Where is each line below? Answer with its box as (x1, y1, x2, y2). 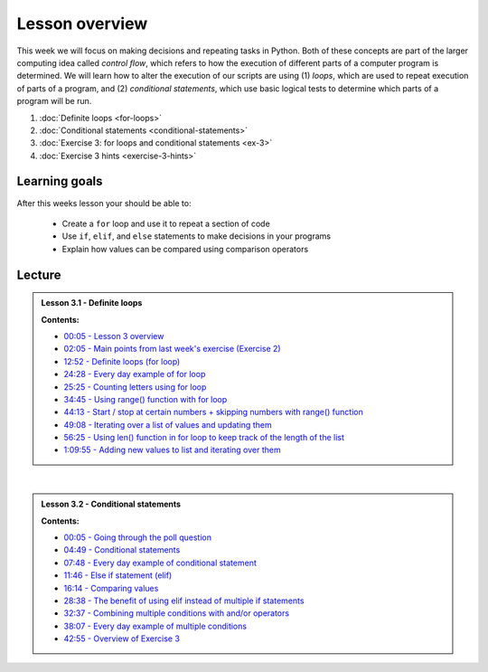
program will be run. (16, 96, 92, 107)
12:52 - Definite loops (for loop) (63, 355, 181, 366)
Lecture (16, 267, 62, 282)
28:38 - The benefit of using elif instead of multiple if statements (63, 595, 305, 606)
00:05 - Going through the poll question (63, 532, 212, 543)
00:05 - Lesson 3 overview (63, 330, 164, 341)
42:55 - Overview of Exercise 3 (63, 633, 181, 644)
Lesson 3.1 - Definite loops (41, 298, 143, 308)
